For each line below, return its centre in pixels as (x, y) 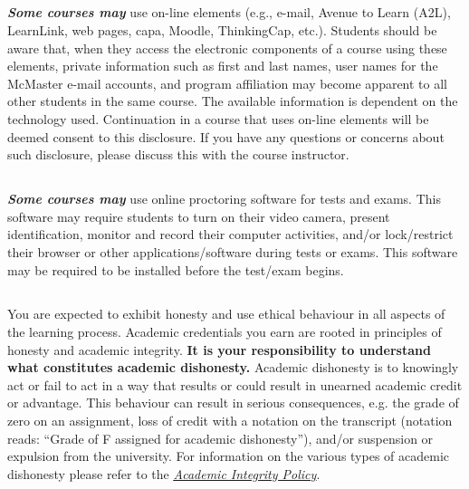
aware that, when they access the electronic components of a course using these (227, 48)
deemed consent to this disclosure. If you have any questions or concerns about (226, 136)
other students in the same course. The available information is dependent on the (233, 101)
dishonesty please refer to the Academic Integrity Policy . (164, 473)
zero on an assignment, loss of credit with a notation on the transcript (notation (230, 421)
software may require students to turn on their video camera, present (199, 216)
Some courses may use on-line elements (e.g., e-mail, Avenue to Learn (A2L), (229, 12)
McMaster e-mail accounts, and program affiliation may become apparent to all (228, 83)
